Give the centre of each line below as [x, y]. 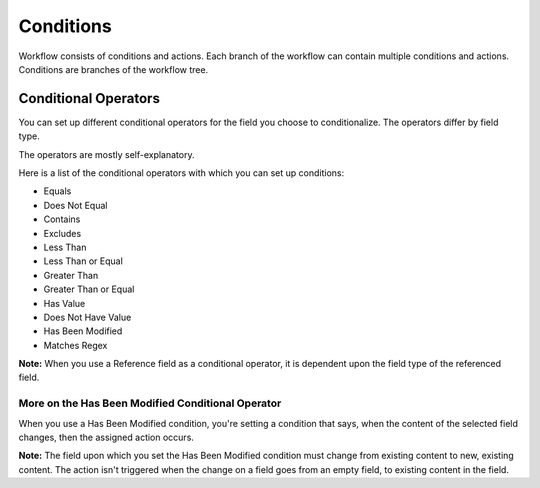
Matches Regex [75, 345]
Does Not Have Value [87, 317]
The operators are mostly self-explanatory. [106, 154]
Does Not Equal [75, 205]
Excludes [62, 233]
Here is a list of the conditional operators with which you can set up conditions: [181, 173]
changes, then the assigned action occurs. [106, 437]
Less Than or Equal [83, 261]
